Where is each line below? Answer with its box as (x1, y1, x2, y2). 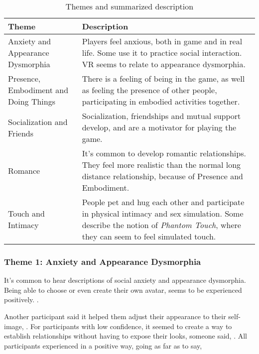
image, (4, 321, 24, 331)
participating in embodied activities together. (82, 96, 240, 107)
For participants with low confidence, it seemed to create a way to (30, 321, 232, 331)
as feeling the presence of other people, (82, 84, 217, 96)
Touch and (8, 208, 45, 219)
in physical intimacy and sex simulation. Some (82, 208, 244, 219)
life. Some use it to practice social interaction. (82, 47, 242, 58)
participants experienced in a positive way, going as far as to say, (4, 340, 202, 351)
